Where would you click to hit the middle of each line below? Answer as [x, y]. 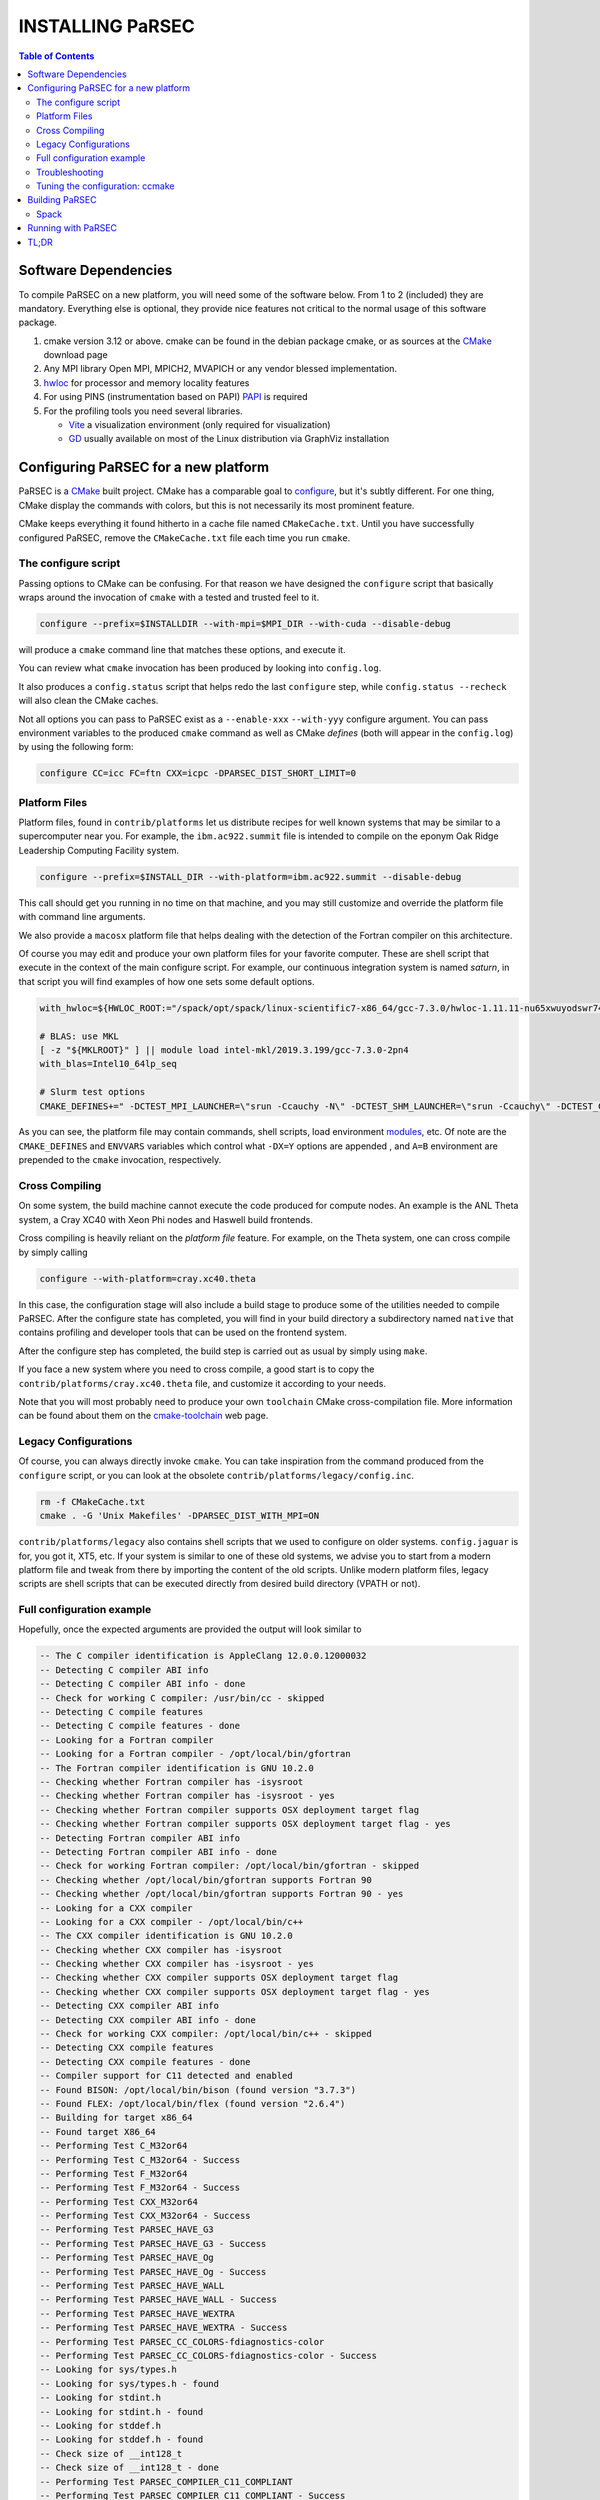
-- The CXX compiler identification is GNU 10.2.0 [166, 1936]
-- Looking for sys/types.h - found [129, 2383]
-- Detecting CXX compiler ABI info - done [148, 2019]
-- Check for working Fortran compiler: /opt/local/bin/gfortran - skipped [229, 1866]
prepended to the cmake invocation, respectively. [120, 1160]
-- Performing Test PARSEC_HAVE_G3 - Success [153, 2243]
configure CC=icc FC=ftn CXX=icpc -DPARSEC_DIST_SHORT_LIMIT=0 [198, 773]
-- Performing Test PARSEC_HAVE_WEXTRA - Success [163, 2328]
